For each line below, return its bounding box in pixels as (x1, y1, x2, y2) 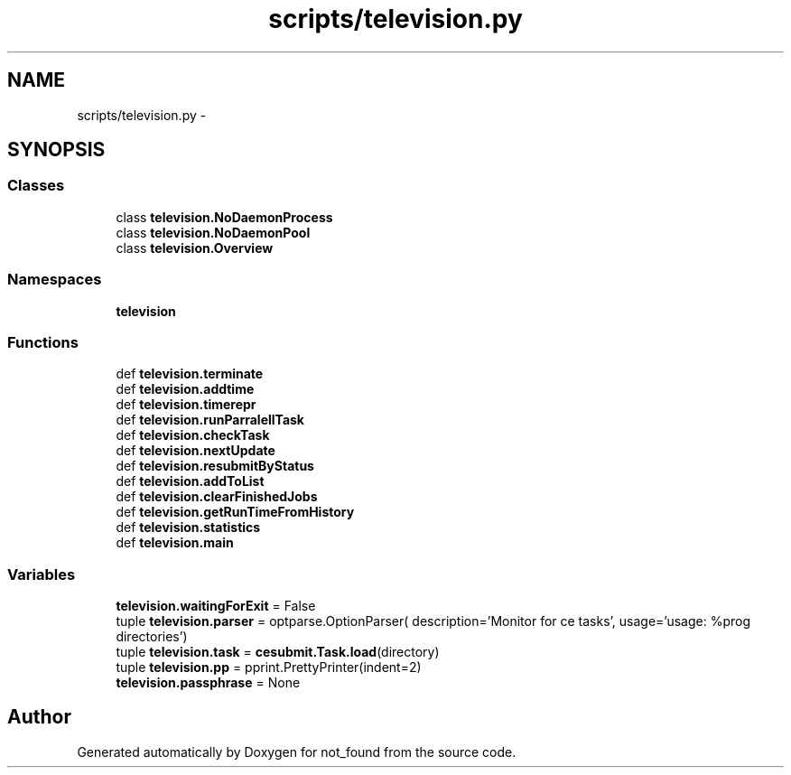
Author (7, 705, 71, 729)
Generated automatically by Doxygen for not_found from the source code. (77, 743, 516, 760)
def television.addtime (116, 381, 255, 397)
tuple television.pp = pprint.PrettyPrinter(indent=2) (116, 659, 422, 676)
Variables (7, 565, 76, 584)
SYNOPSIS (7, 138, 106, 162)
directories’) (116, 629, 188, 645)
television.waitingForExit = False (116, 598, 316, 614)
